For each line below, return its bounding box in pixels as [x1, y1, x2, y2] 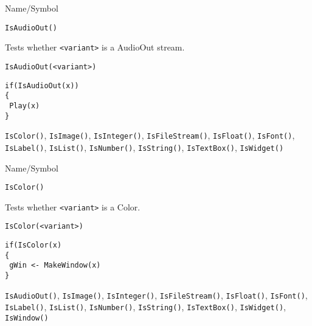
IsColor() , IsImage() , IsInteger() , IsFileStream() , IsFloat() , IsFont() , [5, 129, 295, 142]
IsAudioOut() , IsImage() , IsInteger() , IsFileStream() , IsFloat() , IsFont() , [5, 288, 308, 301]
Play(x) [9, 101, 40, 110]
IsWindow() [5, 314, 49, 322]
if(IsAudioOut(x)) [5, 81, 79, 90]
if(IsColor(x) [5, 241, 62, 250]
